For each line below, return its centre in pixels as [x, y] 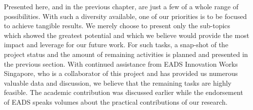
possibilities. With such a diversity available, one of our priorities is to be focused [126, 16]
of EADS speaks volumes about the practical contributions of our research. [116, 101]
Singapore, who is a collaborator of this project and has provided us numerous [121, 73]
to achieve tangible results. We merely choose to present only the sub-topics [117, 26]
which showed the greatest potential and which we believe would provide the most [127, 35]
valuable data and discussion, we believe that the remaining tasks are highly [118, 82]
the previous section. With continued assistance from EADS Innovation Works [121, 64]
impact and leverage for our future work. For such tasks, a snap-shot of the [116, 45]
